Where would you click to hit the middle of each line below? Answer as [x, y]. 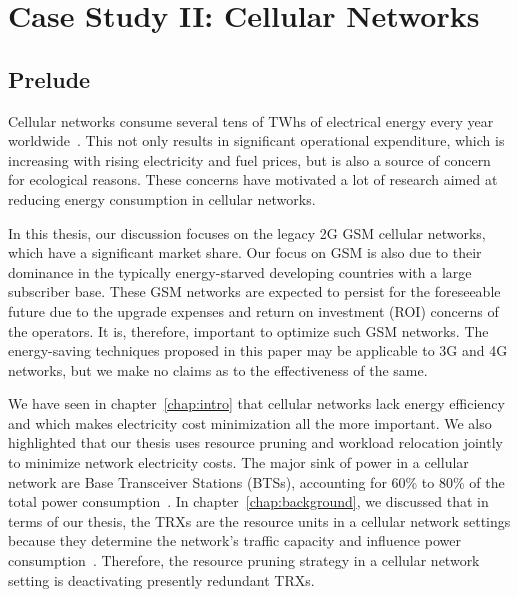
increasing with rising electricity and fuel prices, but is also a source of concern [249, 159]
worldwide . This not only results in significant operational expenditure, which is [256, 140]
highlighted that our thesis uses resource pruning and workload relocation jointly [255, 442]
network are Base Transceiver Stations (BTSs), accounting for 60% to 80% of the [256, 481]
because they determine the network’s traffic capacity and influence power [234, 540]
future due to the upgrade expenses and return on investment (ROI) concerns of [253, 310]
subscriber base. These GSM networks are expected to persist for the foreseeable [254, 291]
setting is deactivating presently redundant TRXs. [161, 579]
